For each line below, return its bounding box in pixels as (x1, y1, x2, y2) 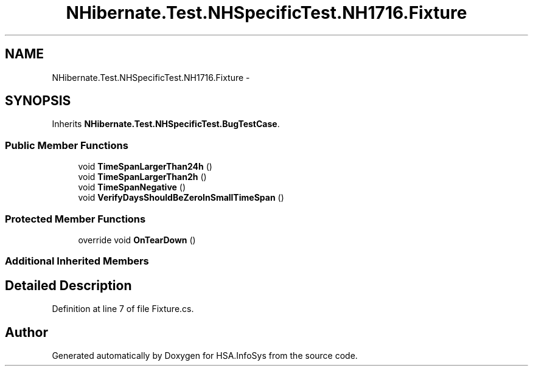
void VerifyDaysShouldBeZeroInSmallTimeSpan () (78, 192, 284, 203)
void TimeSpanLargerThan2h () (78, 172, 207, 182)
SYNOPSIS (5, 93, 71, 109)
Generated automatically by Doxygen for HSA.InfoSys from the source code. (52, 350, 358, 361)
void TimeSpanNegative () (78, 182, 186, 193)
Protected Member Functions (5, 212, 146, 225)
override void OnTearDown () (78, 234, 196, 245)
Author (5, 324, 48, 340)
